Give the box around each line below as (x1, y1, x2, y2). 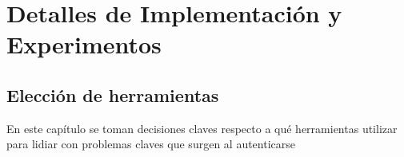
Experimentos (6, 28, 162, 61)
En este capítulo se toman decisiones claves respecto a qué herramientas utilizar (6, 120, 398, 136)
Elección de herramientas (6, 82, 219, 107)
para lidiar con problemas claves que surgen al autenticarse (6, 135, 295, 152)
